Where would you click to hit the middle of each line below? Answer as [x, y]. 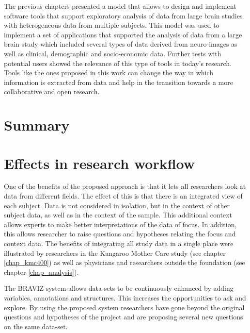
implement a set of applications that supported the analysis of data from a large [123, 34]
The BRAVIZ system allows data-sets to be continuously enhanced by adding [119, 288]
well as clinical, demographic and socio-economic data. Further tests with [113, 53]
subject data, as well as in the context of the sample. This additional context [118, 215]
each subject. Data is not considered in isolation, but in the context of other [117, 205]
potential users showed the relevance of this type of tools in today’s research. [118, 63]
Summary [37, 125]
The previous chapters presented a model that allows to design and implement [120, 6]
